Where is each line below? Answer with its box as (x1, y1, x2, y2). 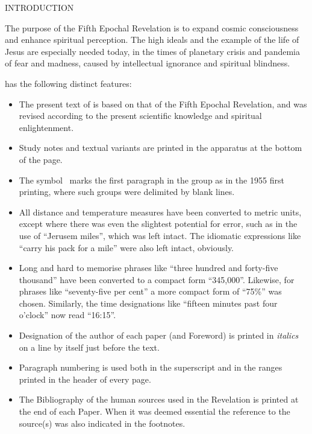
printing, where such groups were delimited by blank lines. (19, 185, 235, 198)
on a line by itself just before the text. (19, 340, 160, 353)
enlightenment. (19, 121, 74, 133)
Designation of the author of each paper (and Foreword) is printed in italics (19, 329, 299, 342)
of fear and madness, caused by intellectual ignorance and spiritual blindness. (5, 57, 290, 69)
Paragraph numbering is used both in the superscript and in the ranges (19, 361, 282, 374)
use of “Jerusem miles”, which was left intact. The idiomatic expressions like (19, 229, 301, 241)
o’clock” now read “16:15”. (19, 308, 116, 321)
